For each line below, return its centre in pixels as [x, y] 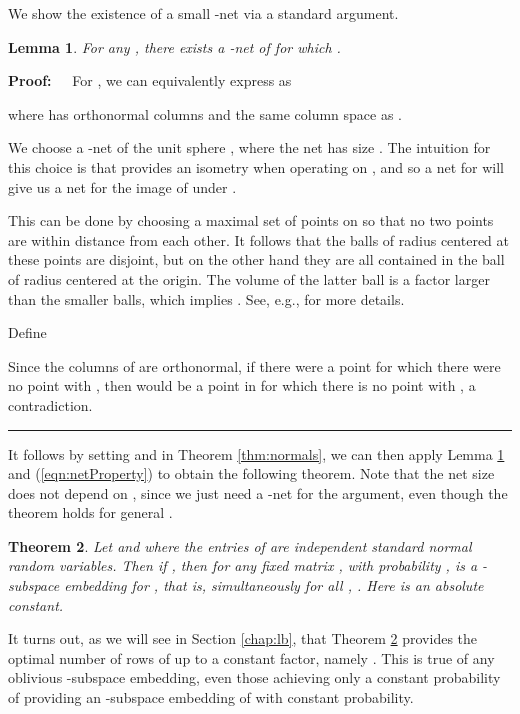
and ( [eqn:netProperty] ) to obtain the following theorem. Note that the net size [251, 473]
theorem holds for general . [90, 512]
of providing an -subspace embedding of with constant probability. [211, 697]
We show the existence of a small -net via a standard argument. [203, 13]
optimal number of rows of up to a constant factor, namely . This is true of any [251, 657]
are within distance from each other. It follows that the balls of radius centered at [258, 239]
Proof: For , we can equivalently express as [150, 80]
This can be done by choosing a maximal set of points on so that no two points [251, 220]
